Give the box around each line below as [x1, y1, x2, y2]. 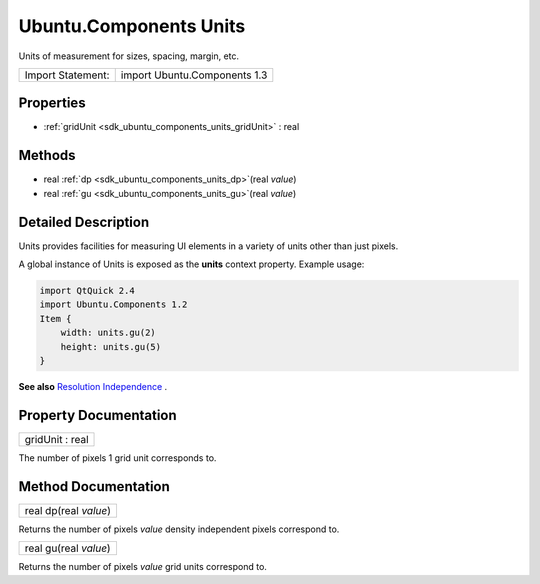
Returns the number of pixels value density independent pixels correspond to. [18, 523, 340, 535]
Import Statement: [24, 68, 110, 82]
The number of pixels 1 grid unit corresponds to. [18, 451, 217, 464]
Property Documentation [18, 406, 177, 424]
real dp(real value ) [24, 503, 112, 517]
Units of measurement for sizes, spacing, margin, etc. [18, 50, 240, 62]
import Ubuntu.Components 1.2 [39, 299, 188, 310]
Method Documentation [18, 478, 170, 495]
